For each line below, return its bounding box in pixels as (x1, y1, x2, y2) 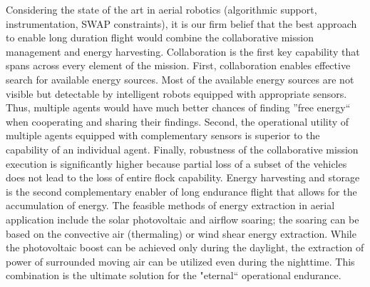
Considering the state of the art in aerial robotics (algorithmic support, (6, 2, 317, 16)
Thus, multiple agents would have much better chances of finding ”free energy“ (6, 100, 351, 115)
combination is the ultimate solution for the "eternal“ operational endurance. (6, 268, 341, 283)
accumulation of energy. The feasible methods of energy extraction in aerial (6, 198, 335, 213)
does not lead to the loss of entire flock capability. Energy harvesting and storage (6, 170, 360, 185)
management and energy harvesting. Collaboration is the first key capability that (6, 44, 360, 59)
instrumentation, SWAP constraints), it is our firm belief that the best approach (6, 16, 357, 31)
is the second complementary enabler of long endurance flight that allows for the (6, 183, 357, 198)
